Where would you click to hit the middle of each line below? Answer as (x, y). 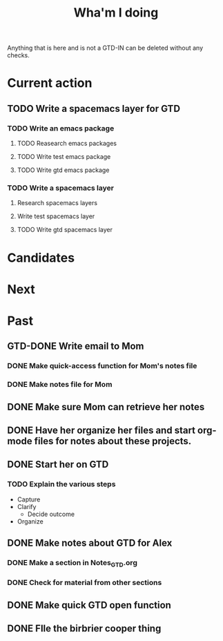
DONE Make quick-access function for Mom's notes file (102, 366)
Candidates (41, 258)
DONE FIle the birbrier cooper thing (84, 628)
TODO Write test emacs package (64, 157)
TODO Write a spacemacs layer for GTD (94, 108)
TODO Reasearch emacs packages (67, 144)
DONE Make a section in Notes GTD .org (72, 563)
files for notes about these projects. (113, 441)
